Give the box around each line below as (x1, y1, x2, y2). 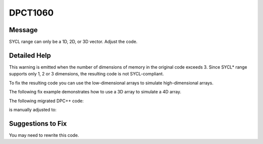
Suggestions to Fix (9, 119, 67, 127)
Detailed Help (9, 51, 51, 59)
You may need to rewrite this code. (9, 132, 79, 138)
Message (9, 26, 38, 34)
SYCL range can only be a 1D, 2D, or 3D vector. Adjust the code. (9, 39, 138, 45)
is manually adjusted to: (9, 107, 57, 112)
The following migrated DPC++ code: (9, 98, 84, 104)
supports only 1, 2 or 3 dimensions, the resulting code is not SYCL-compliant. (9, 71, 164, 77)
